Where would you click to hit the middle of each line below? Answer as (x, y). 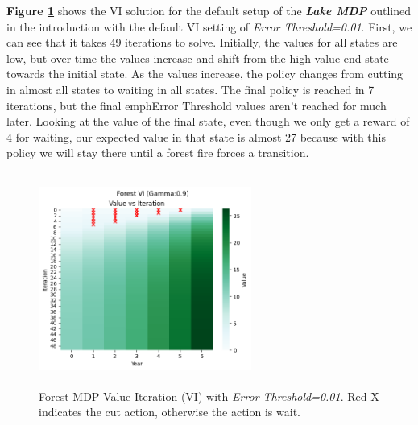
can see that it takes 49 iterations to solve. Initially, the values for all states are (202, 42)
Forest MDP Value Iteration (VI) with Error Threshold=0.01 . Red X (209, 396)
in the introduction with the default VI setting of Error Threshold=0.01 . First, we (209, 26)
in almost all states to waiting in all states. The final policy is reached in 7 (190, 89)
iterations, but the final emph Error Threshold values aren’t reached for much (197, 105)
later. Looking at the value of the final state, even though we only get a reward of (208, 121)
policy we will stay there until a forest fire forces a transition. (158, 153)
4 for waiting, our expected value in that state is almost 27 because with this (196, 136)
